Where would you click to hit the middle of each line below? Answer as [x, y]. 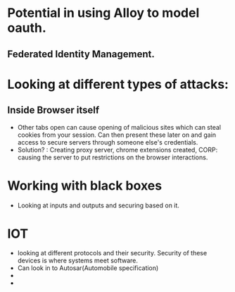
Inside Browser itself [53, 110]
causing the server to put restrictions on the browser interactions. [113, 157]
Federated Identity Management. [81, 54]
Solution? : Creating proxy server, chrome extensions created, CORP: [118, 150]
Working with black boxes [85, 185]
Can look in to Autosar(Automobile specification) [88, 268]
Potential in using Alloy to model [103, 13]
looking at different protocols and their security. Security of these [112, 253]
